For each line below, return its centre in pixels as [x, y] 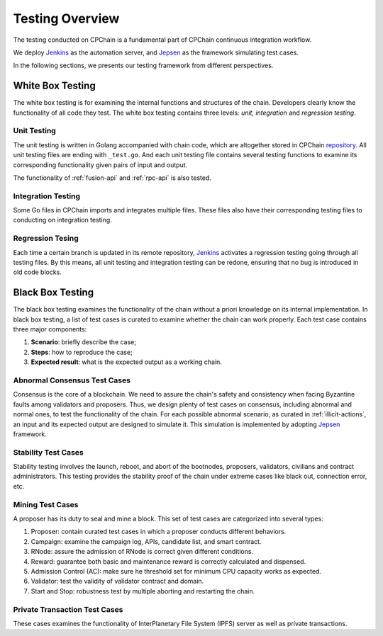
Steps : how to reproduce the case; [82, 352]
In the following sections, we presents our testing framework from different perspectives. [143, 66]
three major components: [50, 329]
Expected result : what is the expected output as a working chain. [127, 362]
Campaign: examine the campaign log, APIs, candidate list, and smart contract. [146, 541]
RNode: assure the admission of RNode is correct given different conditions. [142, 552]
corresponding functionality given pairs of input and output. [100, 165]
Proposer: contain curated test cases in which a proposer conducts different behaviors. [159, 532]
